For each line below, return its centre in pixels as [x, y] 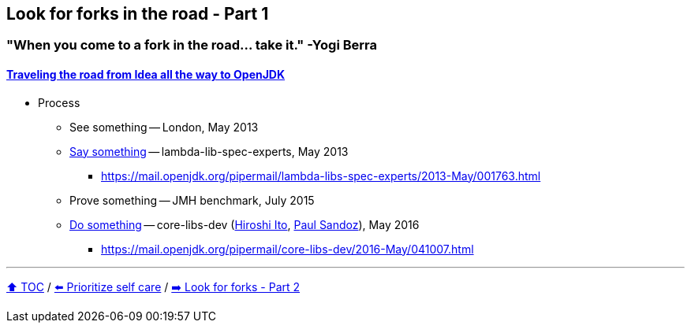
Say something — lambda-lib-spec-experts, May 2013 [209, 151]
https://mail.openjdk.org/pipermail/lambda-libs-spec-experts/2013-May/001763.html [321, 176]
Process [59, 102]
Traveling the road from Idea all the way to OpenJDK [146, 75]
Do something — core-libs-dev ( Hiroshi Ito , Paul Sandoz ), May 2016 [245, 224]
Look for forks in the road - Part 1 [138, 14]
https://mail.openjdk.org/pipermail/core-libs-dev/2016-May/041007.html [288, 249]
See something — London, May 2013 [164, 127]
